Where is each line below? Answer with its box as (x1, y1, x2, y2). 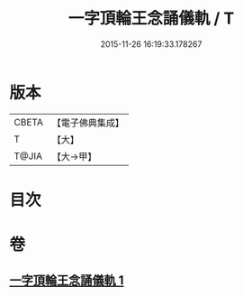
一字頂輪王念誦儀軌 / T (67, 8, 235, 29)
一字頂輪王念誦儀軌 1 (9, 273, 124, 289)
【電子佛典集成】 (51, 116, 124, 129)
